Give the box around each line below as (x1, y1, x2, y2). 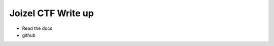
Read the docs (22, 25, 53, 31)
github (22, 32, 36, 38)
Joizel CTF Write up (9, 8, 94, 19)
